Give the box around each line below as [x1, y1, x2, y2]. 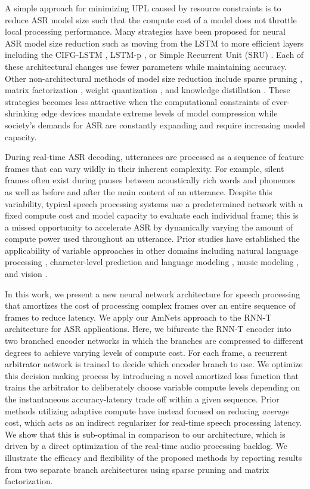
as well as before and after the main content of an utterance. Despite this [5, 185, 272, 198]
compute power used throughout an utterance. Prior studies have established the [5, 232, 300, 245]
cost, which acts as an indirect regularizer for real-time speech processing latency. [5, 416, 302, 429]
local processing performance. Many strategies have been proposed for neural [5, 25, 286, 38]
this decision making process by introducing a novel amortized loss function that [5, 369, 299, 382]
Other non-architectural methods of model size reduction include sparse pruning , [5, 72, 303, 84]
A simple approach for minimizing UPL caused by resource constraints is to [5, 2, 281, 14]
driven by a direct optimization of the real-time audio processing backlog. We [5, 439, 287, 452]
